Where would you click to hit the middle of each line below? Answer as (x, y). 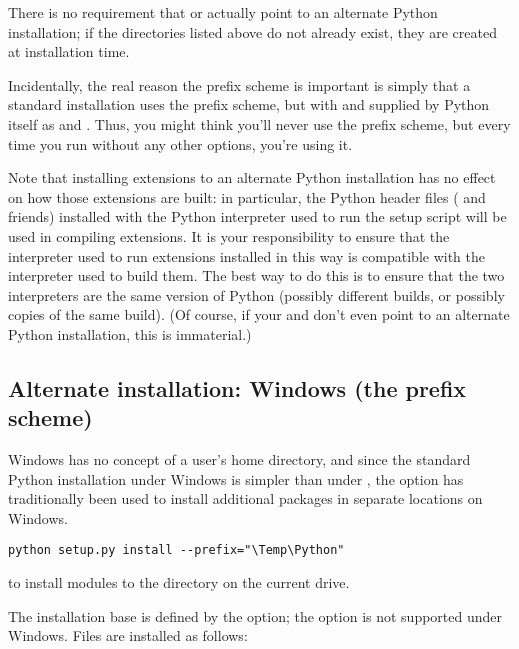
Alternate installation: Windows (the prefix (237, 387)
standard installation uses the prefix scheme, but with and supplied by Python (249, 104)
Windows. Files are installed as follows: (128, 635)
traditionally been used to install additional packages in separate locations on (245, 498)
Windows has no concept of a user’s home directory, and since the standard (239, 459)
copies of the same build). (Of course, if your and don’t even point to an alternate (259, 314)
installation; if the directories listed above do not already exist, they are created (252, 31)
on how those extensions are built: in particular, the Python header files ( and (247, 196)
